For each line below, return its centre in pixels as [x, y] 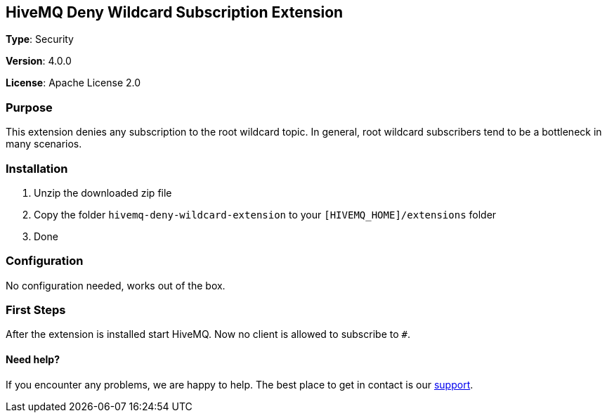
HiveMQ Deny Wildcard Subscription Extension [175, 12]
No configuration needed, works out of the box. [116, 285]
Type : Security [40, 39]
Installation [37, 168]
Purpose [29, 107]
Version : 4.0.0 [39, 61]
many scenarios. [44, 144]
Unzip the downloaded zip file [103, 192]
